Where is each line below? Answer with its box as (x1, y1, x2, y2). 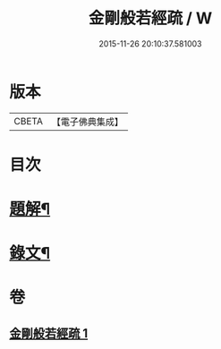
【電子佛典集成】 (51, 115, 123, 128)
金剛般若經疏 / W (88, 8, 213, 29)
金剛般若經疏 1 (9, 326, 89, 341)
